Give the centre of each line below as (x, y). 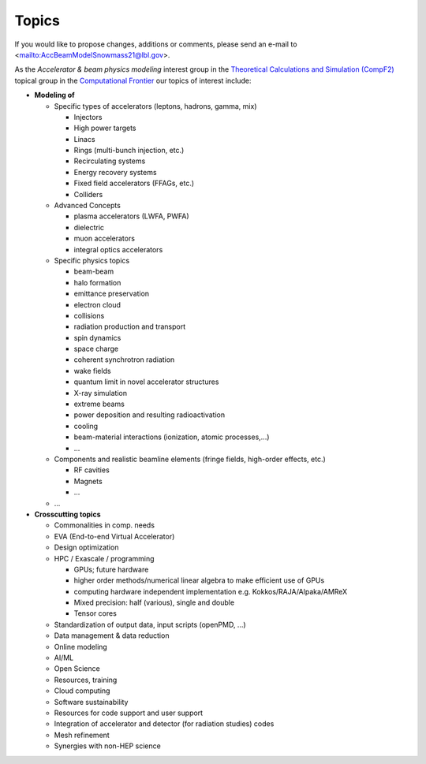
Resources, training (86, 680)
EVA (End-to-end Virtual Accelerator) (114, 536)
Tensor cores (95, 613)
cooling (86, 426)
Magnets (88, 481)
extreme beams (99, 404)
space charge (96, 349)
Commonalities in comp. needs (105, 525)
